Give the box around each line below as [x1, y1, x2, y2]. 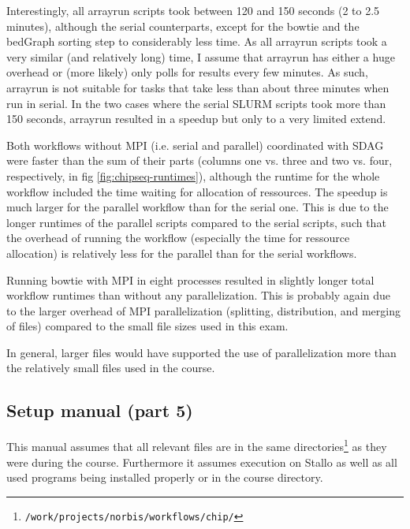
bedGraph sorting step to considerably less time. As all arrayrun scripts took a [6, 33, 387, 50]
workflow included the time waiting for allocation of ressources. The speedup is [6, 183, 388, 199]
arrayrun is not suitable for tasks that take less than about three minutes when [6, 79, 389, 95]
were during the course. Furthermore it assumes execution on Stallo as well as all [6, 453, 397, 470]
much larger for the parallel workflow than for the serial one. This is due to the [6, 199, 389, 215]
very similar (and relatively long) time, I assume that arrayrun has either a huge [6, 48, 395, 65]
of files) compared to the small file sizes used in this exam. [6, 318, 289, 334]
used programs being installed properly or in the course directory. [6, 469, 323, 486]
